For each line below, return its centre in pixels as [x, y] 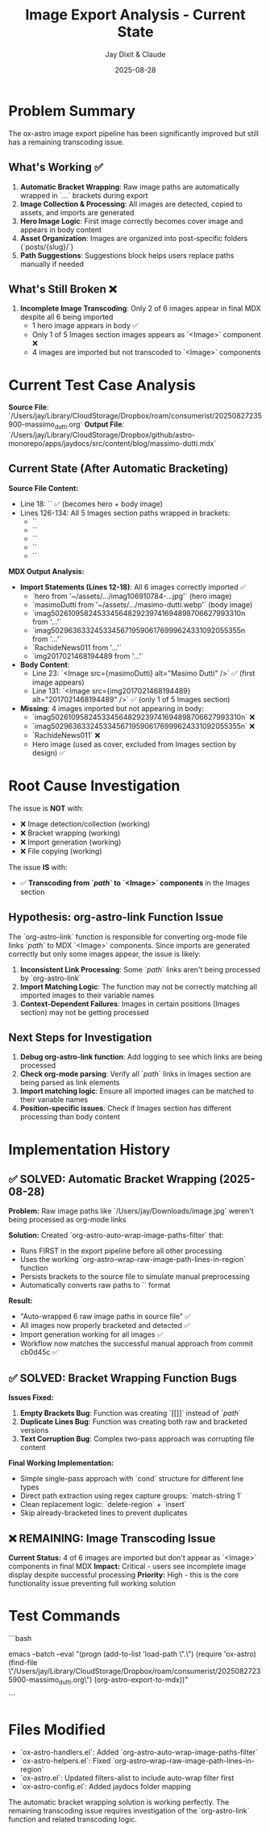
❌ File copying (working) [61, 851]
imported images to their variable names [87, 995]
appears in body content [61, 229]
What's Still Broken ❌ [62, 289]
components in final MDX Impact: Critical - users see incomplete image [127, 1567]
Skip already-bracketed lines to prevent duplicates [104, 1513]
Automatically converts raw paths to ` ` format [95, 1285]
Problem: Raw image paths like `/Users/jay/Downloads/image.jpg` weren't [131, 1211]
